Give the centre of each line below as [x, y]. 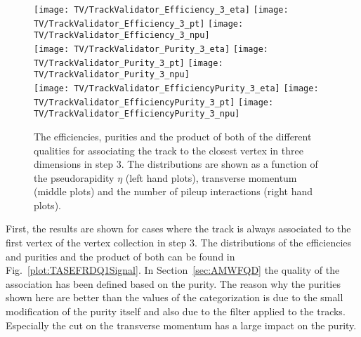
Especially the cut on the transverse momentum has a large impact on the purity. [181, 325]
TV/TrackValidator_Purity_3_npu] [112, 75]
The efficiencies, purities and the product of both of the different [173, 136]
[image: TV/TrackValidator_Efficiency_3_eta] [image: [161, 10]
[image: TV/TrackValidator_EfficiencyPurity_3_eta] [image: [176, 88]
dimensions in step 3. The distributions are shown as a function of [176, 164]
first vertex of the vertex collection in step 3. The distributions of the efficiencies [179, 243]
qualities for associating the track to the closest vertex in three [169, 150]
